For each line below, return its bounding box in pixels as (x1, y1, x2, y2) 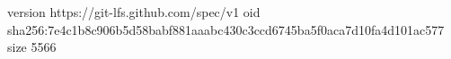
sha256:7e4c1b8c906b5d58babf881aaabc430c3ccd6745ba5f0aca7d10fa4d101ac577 (7, 20, 445, 38)
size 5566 (7, 38, 57, 56)
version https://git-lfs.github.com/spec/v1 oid (7, 3, 261, 21)
